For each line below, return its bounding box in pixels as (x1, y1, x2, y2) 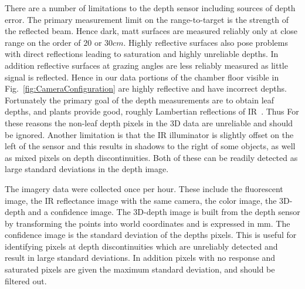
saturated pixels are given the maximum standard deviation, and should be (5, 263, 275, 275)
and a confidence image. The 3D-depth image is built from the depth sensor (28, 206, 300, 218)
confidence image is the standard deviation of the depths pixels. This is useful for (5, 228, 297, 241)
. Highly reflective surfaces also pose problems (123, 36, 288, 48)
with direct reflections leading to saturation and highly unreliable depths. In (5, 48, 279, 60)
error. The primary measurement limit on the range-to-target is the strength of (5, 13, 289, 25)
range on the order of (5, 36, 81, 48)
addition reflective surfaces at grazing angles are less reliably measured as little (5, 59, 288, 71)
